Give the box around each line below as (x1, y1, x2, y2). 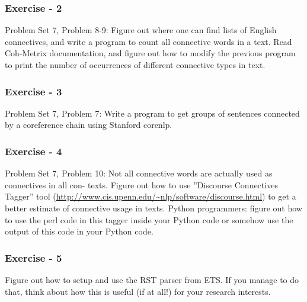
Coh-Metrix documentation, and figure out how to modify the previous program (5, 47, 296, 59)
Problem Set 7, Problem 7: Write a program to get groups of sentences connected (5, 107, 300, 119)
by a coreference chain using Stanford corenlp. (5, 118, 172, 131)
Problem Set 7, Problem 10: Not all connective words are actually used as (5, 167, 273, 179)
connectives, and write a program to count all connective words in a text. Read (5, 35, 292, 47)
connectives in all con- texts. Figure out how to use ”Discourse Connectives (5, 178, 278, 191)
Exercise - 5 (5, 250, 62, 265)
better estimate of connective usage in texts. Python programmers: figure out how (5, 202, 302, 214)
